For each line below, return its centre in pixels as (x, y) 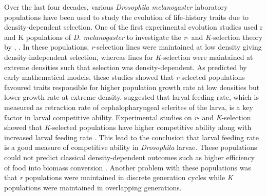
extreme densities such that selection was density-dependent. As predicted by (126, 67)
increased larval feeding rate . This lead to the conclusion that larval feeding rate (131, 137)
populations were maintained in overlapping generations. (93, 187)
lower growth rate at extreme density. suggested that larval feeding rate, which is (131, 97)
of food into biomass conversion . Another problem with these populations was (128, 167)
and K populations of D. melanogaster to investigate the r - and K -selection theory (133, 37)
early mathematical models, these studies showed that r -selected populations (125, 77)
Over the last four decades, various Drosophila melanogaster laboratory (116, 7)
